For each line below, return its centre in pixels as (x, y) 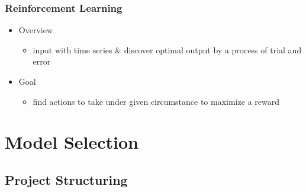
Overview (36, 30)
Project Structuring (66, 179)
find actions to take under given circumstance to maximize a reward (156, 101)
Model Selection (72, 142)
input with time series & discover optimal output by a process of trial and (167, 49)
